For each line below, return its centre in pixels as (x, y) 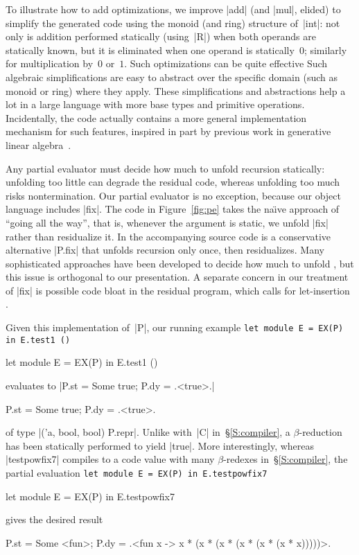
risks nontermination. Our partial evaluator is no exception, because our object (173, 195)
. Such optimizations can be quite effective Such (226, 63)
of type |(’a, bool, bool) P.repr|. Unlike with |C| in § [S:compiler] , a (148, 432)
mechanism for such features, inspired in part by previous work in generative (168, 131)
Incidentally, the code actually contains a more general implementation (156, 117)
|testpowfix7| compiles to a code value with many (110, 459)
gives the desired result (54, 519)
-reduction (321, 432)
